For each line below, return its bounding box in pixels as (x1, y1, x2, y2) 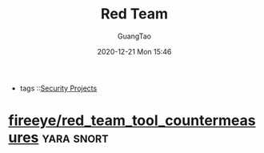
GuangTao (117, 31, 152, 41)
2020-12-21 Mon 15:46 (97, 46, 172, 56)
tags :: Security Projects (19, 83, 98, 93)
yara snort (42, 129, 110, 147)
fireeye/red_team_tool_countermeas (8, 111, 256, 130)
